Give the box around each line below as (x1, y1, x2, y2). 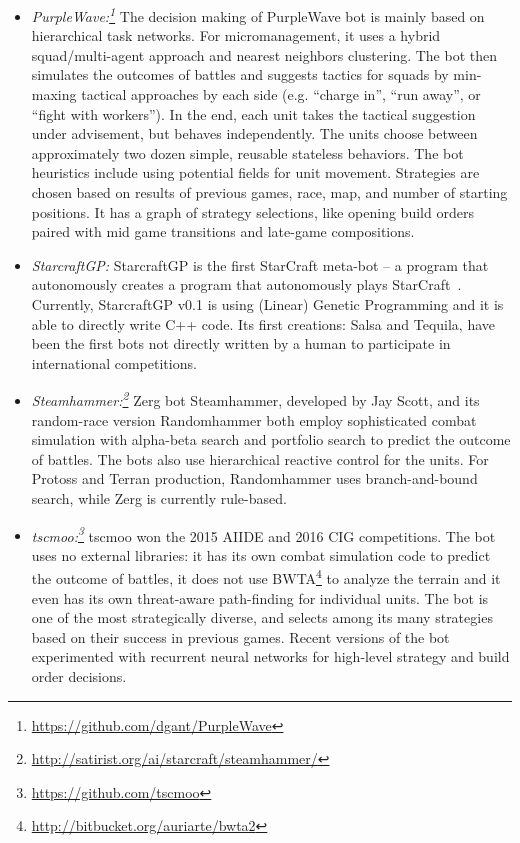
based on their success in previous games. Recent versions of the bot (31, 626, 450, 647)
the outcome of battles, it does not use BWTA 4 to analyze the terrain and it (31, 565, 501, 589)
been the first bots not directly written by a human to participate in (31, 333, 451, 354)
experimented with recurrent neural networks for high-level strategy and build (31, 646, 510, 667)
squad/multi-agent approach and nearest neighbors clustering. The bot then (31, 44, 498, 65)
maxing (31, 84, 77, 105)
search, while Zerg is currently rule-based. (31, 487, 287, 508)
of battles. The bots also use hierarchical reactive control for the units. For (31, 448, 489, 469)
